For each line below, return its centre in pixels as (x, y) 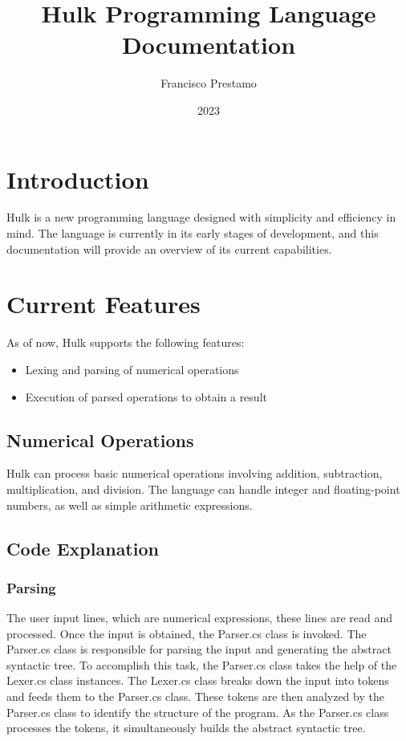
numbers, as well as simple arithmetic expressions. (130, 505)
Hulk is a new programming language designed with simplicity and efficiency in (201, 217)
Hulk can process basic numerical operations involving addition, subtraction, (195, 473)
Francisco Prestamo (209, 83)
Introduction (78, 179)
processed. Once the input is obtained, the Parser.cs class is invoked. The (187, 633)
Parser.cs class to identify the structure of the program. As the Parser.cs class (198, 712)
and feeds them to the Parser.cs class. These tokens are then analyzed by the (195, 696)
